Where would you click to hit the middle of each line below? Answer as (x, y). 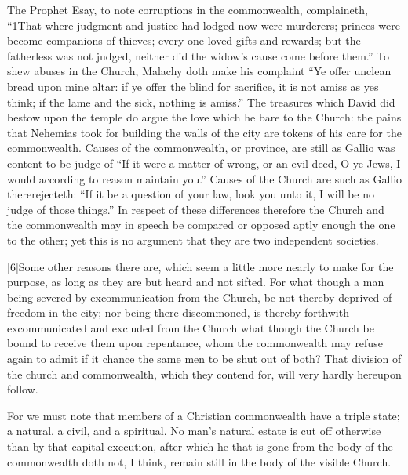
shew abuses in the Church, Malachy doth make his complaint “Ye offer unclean (199, 71)
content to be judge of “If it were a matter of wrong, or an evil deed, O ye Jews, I (204, 163)
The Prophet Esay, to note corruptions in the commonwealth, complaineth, (188, 9)
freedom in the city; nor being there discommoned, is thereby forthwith (178, 312)
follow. (23, 389)
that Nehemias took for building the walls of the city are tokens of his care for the (204, 132)
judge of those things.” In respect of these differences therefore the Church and (196, 209)
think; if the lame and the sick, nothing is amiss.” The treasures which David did (201, 102)
